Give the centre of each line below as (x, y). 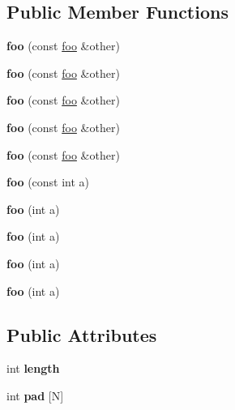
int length (33, 368)
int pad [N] (35, 395)
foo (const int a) (48, 182)
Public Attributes (82, 334)
